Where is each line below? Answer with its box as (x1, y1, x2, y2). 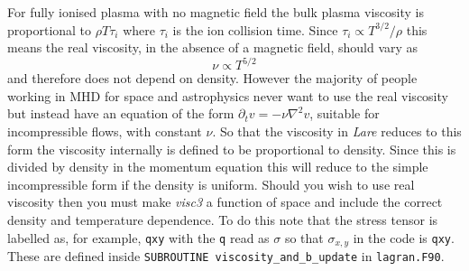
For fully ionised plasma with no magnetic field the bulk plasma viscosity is (7, 3, 424, 21)
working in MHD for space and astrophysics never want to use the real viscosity (7, 86, 448, 105)
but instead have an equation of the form (7, 104, 234, 123)
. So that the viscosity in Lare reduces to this (212, 122, 462, 141)
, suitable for (309, 104, 380, 123)
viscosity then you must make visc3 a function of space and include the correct (7, 192, 443, 211)
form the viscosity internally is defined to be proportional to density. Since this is (7, 139, 456, 158)
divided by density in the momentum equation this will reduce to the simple (7, 157, 428, 176)
